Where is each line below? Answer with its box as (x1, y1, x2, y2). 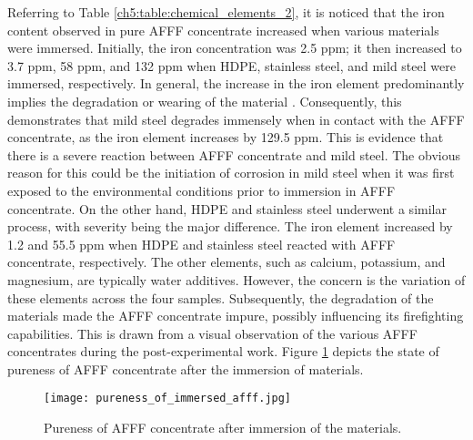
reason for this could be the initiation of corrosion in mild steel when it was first (7, 163, 455, 182)
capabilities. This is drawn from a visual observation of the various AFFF (7, 323, 418, 343)
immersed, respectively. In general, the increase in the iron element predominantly (7, 74, 465, 93)
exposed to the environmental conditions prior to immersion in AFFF (7, 180, 396, 200)
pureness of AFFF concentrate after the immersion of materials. (7, 359, 364, 378)
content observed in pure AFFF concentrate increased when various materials (7, 20, 439, 39)
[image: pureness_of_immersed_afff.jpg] (44, 392, 292, 405)
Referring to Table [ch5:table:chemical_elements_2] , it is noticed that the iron (7, 3, 445, 21)
